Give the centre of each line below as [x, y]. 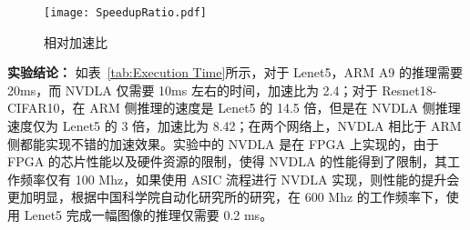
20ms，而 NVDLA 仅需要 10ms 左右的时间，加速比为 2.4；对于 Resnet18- [222, 90]
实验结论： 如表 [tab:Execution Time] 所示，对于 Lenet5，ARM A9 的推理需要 [235, 72]
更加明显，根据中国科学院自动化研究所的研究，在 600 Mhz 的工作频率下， [227, 197]
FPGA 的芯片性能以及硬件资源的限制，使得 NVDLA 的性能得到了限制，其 [228, 161]
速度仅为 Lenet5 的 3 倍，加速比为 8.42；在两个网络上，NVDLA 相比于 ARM [235, 126]
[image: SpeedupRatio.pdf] [125, 13]
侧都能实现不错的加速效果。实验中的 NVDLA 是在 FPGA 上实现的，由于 [223, 143]
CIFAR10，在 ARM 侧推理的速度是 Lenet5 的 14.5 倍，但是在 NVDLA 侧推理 [234, 108]
